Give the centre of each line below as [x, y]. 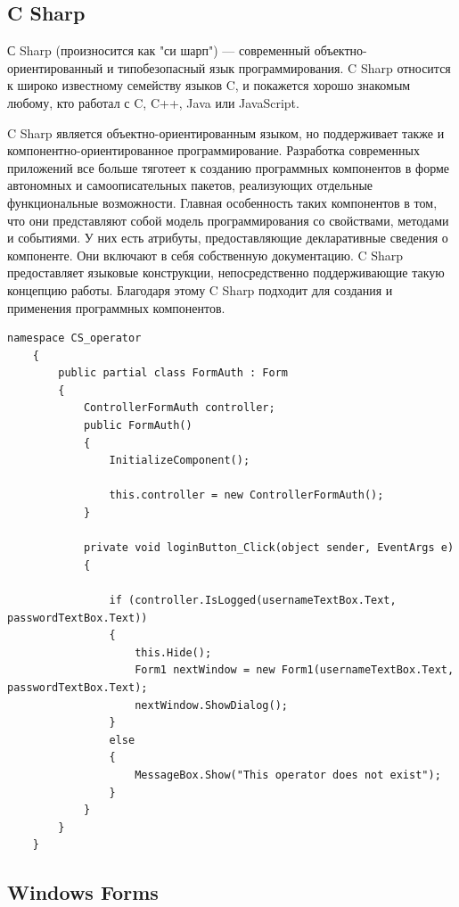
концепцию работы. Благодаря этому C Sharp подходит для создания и [200, 289]
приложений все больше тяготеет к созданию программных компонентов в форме [229, 167]
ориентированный [55, 67]
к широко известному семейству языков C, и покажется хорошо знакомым [209, 85]
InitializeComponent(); [180, 461]
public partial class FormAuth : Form [173, 373]
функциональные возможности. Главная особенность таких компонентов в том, [222, 202]
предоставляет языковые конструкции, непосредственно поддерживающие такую [226, 272]
